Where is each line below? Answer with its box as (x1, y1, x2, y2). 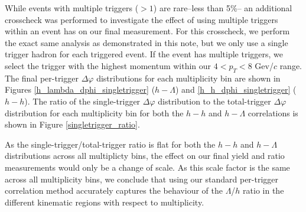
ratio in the (243, 184, 284, 197)
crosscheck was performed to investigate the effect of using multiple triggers (5, 13, 278, 25)
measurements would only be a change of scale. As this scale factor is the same (5, 161, 290, 173)
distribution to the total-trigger (158, 94, 271, 107)
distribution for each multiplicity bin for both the (5, 106, 184, 119)
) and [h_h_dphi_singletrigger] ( (175, 83, 297, 96)
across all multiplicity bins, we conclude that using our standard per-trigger (5, 172, 279, 185)
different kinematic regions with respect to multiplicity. (5, 195, 204, 208)
